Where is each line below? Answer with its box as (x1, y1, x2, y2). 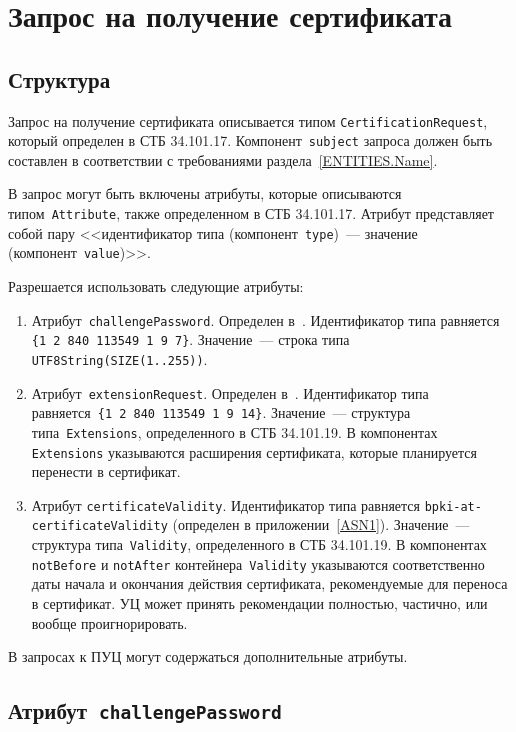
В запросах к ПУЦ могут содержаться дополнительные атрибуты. (8, 646, 408, 667)
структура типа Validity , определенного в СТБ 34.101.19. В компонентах (31, 534, 487, 555)
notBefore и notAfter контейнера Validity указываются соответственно (31, 553, 485, 574)
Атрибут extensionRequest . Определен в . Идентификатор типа (31, 382, 429, 403)
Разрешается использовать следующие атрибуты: (8, 276, 304, 297)
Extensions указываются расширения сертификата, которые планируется (31, 441, 477, 462)
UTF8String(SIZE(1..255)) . (31, 348, 208, 369)
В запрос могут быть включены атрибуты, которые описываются (8, 183, 402, 204)
